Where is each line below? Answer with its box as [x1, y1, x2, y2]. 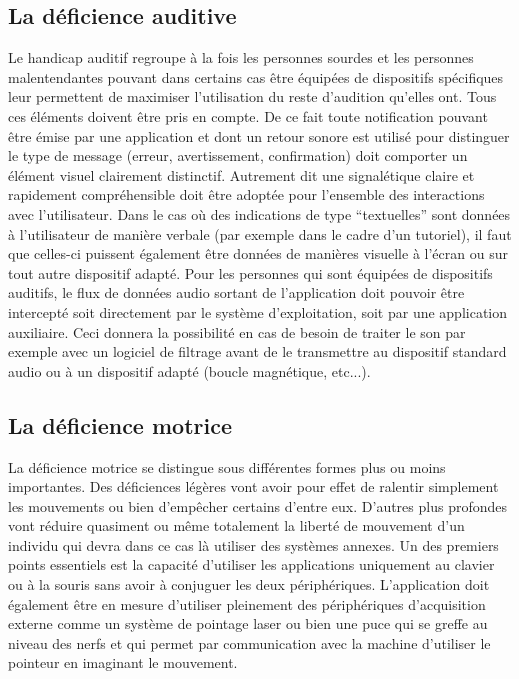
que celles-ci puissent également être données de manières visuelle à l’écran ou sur [8, 243, 508, 264]
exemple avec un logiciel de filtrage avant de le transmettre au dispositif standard [8, 341, 507, 362]
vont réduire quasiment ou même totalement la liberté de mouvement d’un [8, 515, 465, 536]
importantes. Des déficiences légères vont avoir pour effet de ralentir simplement [8, 476, 499, 497]
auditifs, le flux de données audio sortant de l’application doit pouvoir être [8, 282, 465, 303]
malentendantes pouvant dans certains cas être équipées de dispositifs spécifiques [8, 66, 504, 87]
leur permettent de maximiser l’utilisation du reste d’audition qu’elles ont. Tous [8, 86, 497, 107]
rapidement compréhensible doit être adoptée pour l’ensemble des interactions [8, 184, 485, 205]
